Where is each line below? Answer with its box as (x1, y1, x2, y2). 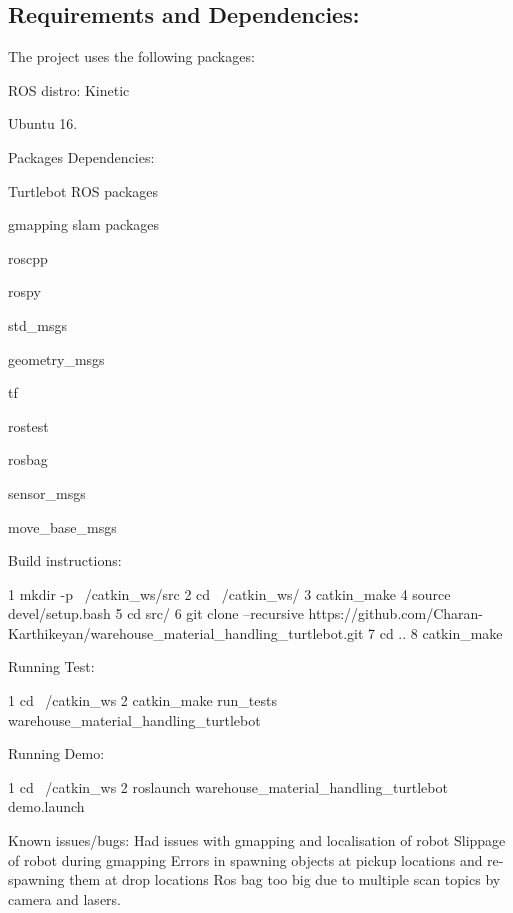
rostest (8, 415, 49, 436)
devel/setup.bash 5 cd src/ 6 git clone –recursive (8, 603, 304, 624)
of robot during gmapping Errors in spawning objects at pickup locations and (8, 849, 483, 870)
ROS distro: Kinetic (8, 79, 130, 100)
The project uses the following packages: (8, 46, 255, 67)
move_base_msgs (8, 516, 117, 537)
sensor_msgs (8, 482, 86, 503)
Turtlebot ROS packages (8, 180, 159, 201)
